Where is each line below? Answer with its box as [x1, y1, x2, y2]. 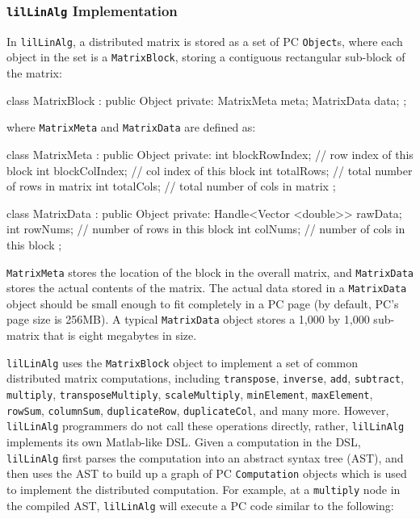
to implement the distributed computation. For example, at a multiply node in [6, 480, 401, 497]
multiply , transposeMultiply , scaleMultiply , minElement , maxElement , [6, 385, 373, 402]
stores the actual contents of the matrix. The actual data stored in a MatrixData [6, 279, 407, 296]
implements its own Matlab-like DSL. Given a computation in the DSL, [6, 433, 361, 450]
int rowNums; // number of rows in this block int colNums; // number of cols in [6, 220, 405, 237]
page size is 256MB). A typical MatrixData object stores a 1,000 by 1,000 [6, 311, 370, 328]
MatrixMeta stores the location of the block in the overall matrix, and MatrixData [6, 263, 414, 280]
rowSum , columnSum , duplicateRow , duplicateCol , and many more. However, [6, 401, 389, 418]
